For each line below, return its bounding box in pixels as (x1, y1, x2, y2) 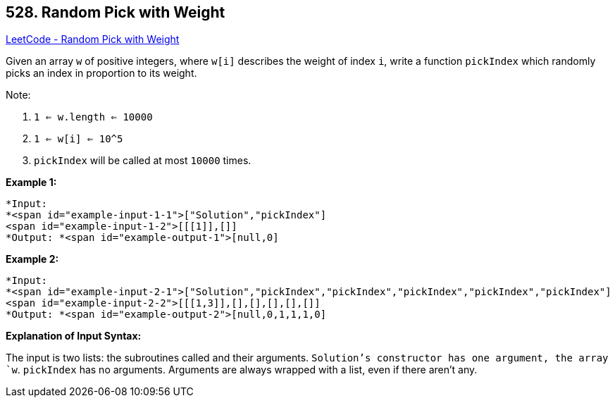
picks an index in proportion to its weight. (6, 67, 197, 80)
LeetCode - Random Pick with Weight (6, 33, 180, 46)
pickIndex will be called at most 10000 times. (34, 154, 251, 167)
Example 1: (6, 176, 57, 189)
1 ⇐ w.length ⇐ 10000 (34, 111, 153, 123)
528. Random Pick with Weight (6, 4, 225, 21)
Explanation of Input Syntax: (6, 330, 142, 342)
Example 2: (6, 253, 59, 266)
